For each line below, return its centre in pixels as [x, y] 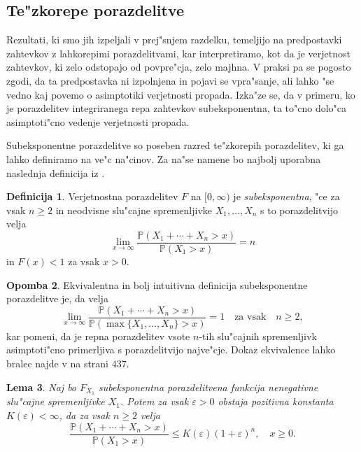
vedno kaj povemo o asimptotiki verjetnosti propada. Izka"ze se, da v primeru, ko [181, 94]
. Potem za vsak [155, 401]
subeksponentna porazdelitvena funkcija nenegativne [208, 387]
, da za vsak [84, 415]
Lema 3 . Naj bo [42, 387]
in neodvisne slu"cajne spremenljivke [134, 210]
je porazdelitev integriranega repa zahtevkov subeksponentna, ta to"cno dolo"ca [177, 108]
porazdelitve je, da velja [57, 298]
